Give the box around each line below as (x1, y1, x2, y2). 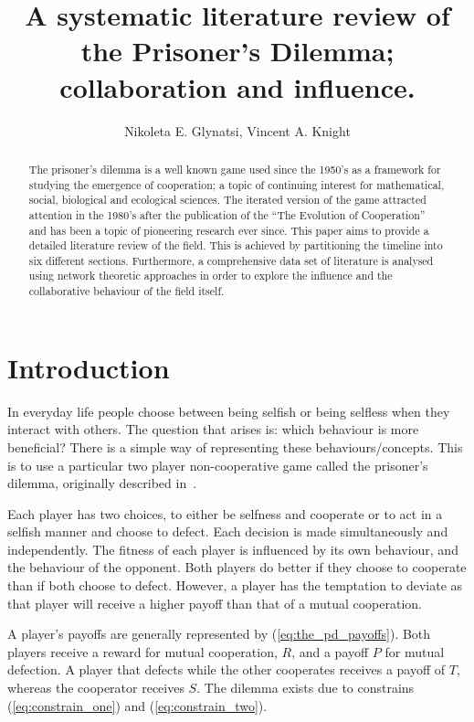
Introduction (7, 348, 170, 386)
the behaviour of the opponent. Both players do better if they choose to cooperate (7, 557, 467, 577)
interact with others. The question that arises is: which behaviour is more (7, 419, 419, 439)
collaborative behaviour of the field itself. (28, 283, 225, 299)
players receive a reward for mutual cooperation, (7, 642, 278, 661)
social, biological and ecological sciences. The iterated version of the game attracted (28, 192, 427, 207)
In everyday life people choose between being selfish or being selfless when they (7, 401, 450, 420)
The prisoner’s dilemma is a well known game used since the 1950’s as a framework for (28, 161, 441, 176)
